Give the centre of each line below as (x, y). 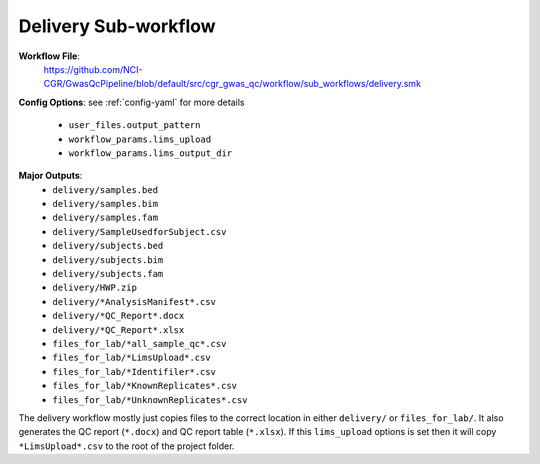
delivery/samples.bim (105, 204)
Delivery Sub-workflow (117, 26)
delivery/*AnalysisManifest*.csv (134, 301)
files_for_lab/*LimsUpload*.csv (131, 358)
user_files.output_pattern (134, 125)
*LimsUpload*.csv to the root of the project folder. (126, 446)
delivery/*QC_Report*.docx (118, 316)
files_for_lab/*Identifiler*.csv (134, 371)
